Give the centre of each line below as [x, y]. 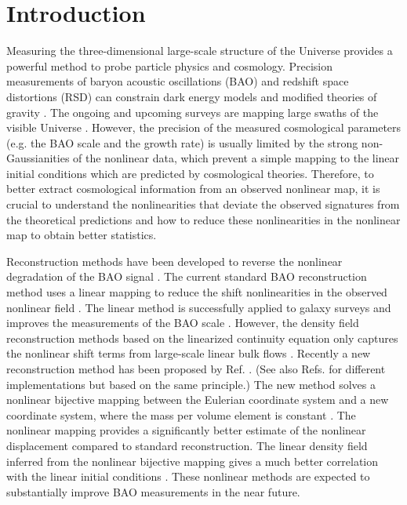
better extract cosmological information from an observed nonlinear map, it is [193, 189]
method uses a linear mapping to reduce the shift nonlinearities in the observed [197, 292]
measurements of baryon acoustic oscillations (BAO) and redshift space [178, 81]
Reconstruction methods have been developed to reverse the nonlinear [174, 261]
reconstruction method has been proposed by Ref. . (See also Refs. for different [196, 369]
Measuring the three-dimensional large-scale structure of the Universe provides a [200, 51]
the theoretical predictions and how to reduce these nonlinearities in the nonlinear [203, 219]
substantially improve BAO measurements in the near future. [153, 491]
